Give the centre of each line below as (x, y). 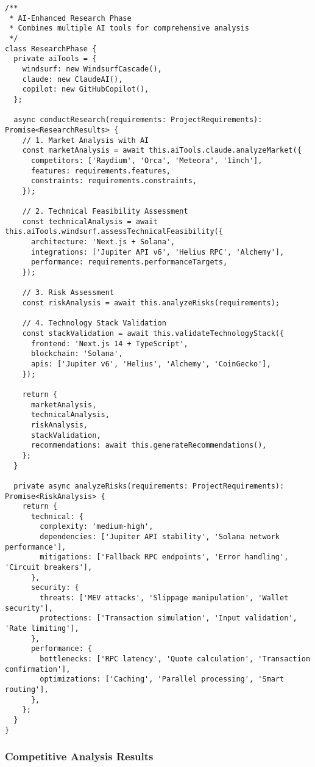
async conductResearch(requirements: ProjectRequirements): (138, 120)
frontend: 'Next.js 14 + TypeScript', (109, 344)
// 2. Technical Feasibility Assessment (105, 212)
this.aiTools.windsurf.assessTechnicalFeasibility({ (114, 232)
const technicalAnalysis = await (90, 221)
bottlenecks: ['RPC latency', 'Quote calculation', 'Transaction (175, 659)
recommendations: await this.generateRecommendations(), (149, 445)
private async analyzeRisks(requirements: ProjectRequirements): (149, 486)
